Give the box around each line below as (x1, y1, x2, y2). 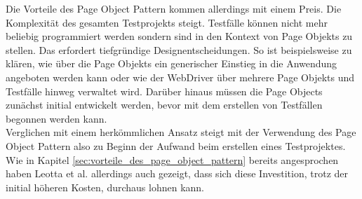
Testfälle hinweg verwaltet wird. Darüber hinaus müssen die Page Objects (6, 83, 323, 98)
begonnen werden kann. (6, 111, 107, 125)
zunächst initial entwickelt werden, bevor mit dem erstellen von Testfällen (6, 97, 323, 112)
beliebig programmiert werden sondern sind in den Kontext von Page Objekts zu (6, 29, 353, 43)
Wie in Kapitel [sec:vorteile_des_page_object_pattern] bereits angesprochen (6, 152, 339, 167)
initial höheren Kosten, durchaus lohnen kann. (6, 179, 205, 194)
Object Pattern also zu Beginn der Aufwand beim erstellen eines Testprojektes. (6, 138, 346, 153)
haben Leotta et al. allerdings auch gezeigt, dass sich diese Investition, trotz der (6, 166, 349, 181)
